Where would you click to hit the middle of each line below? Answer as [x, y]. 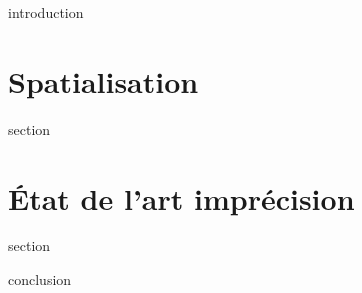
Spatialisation [103, 80]
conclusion [40, 279]
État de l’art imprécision [181, 197]
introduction [46, 12]
